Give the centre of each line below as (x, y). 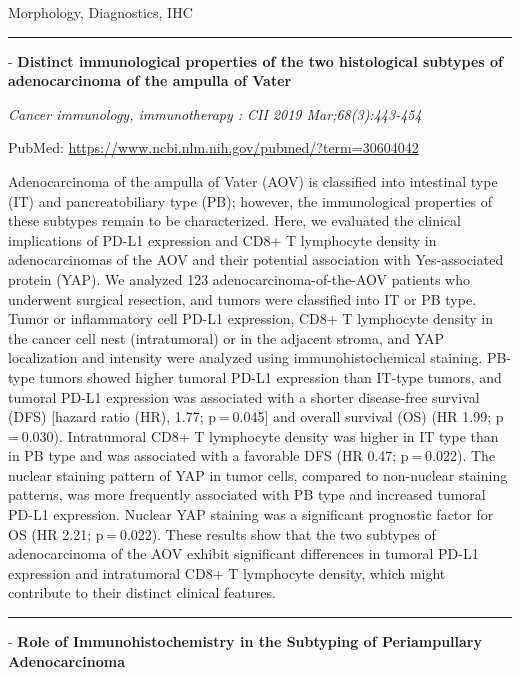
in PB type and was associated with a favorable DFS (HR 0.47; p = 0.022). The (252, 455)
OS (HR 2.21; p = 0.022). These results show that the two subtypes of (222, 533)
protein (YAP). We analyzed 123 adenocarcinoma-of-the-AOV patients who (239, 278)
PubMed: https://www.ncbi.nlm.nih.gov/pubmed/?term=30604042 (213, 147)
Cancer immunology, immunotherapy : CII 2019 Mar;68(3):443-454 (215, 113)
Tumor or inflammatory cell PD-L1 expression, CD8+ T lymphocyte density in (250, 318)
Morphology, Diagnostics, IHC (100, 12)
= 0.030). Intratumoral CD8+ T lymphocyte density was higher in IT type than (253, 435)
